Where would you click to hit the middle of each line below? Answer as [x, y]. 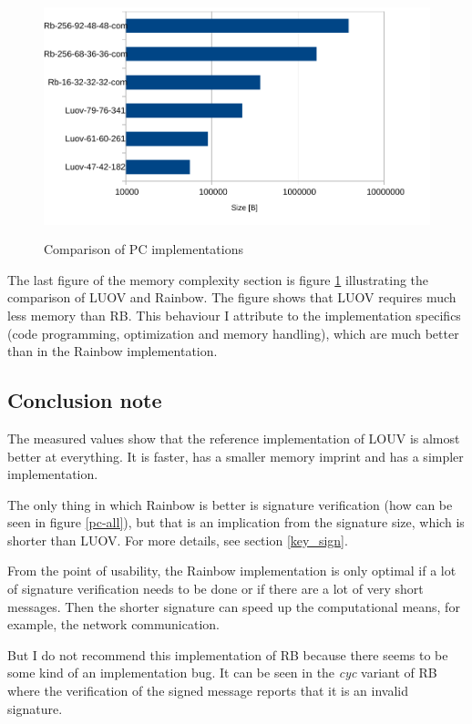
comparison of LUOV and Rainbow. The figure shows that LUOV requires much [232, 297]
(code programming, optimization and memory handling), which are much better [233, 333]
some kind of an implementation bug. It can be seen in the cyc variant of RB [222, 673]
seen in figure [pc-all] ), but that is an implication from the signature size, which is [236, 522]
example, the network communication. [113, 624]
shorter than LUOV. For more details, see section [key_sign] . [178, 540]
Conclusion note [85, 400]
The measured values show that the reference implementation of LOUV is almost [234, 438]
